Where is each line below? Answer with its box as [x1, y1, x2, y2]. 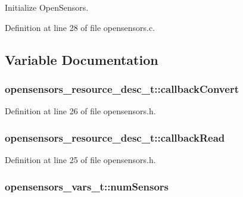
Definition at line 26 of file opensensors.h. [5, 105, 156, 117]
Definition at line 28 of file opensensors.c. [5, 21, 155, 33]
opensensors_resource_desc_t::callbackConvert [5, 81, 239, 96]
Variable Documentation [5, 50, 158, 68]
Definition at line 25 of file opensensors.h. [5, 154, 156, 165]
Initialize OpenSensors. [5, 1, 89, 13]
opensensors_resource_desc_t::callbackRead [5, 130, 225, 145]
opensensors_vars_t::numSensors [5, 179, 169, 193]
